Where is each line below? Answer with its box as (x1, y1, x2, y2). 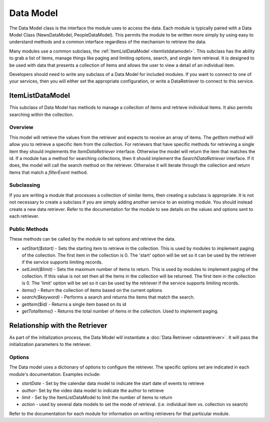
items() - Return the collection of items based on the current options (21, 287, 162, 293)
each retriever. (9, 213, 39, 219)
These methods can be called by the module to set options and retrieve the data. (9, 236, 176, 242)
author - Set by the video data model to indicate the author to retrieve (21, 387, 164, 393)
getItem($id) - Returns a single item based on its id (21, 301, 126, 307)
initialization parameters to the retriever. (9, 341, 91, 347)
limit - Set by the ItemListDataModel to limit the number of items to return (21, 394, 172, 400)
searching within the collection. (9, 111, 74, 117)
